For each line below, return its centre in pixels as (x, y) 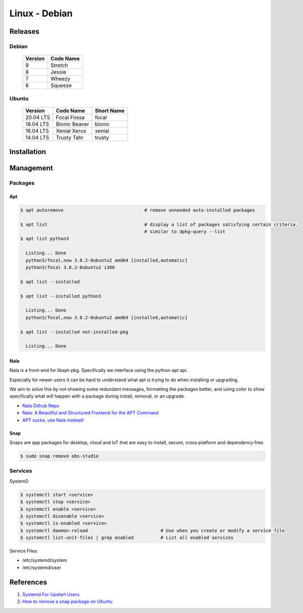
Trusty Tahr (70, 137)
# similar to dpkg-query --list (185, 232)
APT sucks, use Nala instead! (53, 420)
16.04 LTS (37, 130)
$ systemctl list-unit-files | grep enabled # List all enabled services (127, 538)
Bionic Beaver (72, 124)
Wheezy (60, 79)
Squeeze (61, 85)
